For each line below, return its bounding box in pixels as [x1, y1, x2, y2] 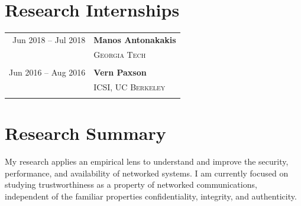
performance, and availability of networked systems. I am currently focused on [5, 166, 289, 179]
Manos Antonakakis [93, 33, 176, 45]
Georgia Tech [93, 48, 146, 60]
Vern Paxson [93, 66, 147, 78]
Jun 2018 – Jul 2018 [12, 33, 86, 45]
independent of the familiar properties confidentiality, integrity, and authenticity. [5, 189, 297, 202]
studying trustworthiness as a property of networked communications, [5, 178, 257, 191]
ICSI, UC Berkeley [93, 80, 166, 93]
